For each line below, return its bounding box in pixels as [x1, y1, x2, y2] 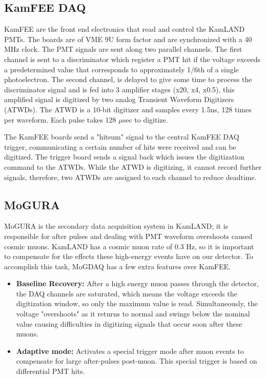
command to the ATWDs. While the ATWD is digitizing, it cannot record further [4, 161, 262, 172]
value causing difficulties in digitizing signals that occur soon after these [16, 318, 242, 329]
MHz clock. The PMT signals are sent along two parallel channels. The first [4, 44, 242, 54]
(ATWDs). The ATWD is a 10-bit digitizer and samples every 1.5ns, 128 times [4, 104, 252, 114]
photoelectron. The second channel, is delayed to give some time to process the [4, 74, 252, 85]
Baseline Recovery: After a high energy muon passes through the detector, [16, 278, 259, 289]
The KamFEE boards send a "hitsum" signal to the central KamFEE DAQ [4, 131, 239, 142]
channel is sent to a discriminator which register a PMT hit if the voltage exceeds [4, 53, 261, 64]
